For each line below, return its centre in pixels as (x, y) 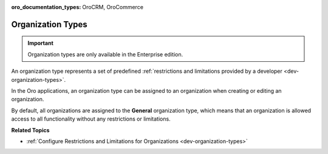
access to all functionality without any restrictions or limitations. (91, 119)
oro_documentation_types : (46, 7)
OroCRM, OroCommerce (113, 7)
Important (41, 43)
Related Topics (30, 130)
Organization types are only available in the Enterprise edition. (105, 54)
